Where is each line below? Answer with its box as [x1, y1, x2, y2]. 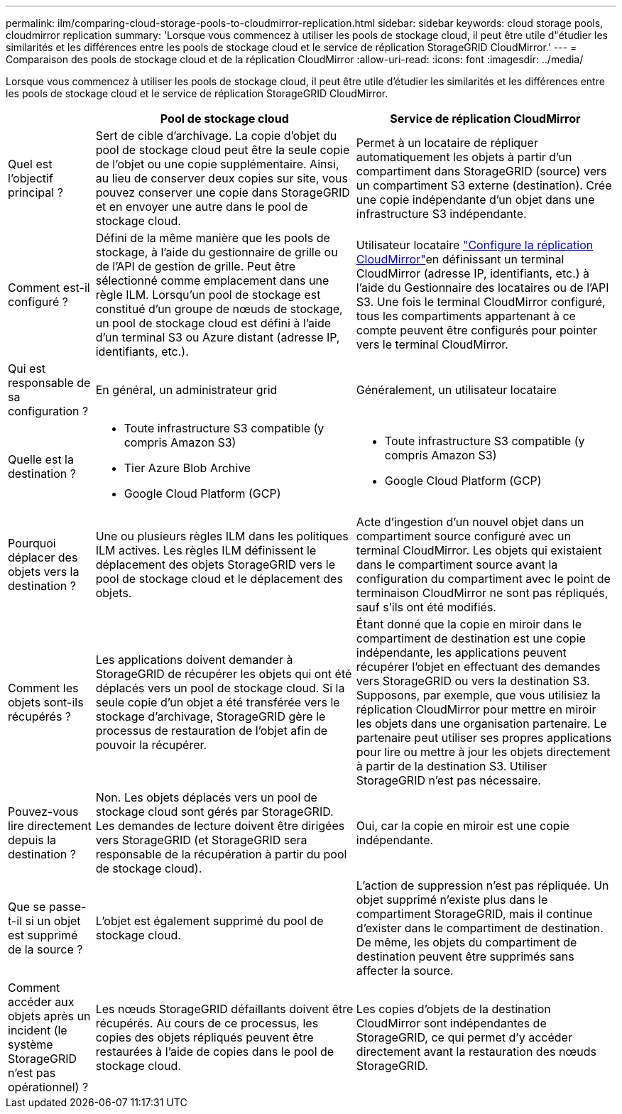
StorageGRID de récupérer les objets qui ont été [95, 667, 352, 681]
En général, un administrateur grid [95, 383, 278, 397]
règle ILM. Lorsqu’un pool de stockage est [95, 288, 321, 302]
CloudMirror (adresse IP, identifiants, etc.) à [356, 266, 590, 280]
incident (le [8, 1023, 67, 1037]
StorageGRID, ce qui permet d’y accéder [356, 1030, 572, 1044]
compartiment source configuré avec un [356, 529, 571, 543]
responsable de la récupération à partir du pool [95, 847, 347, 861]
